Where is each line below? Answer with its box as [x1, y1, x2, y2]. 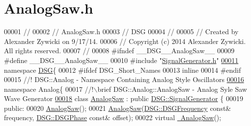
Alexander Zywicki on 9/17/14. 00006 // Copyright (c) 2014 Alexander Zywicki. [4, 36, 246, 46]
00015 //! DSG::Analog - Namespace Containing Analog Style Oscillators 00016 [4, 74, 244, 84]
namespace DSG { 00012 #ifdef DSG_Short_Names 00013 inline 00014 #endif [4, 64, 241, 75]
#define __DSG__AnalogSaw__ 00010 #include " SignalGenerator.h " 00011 [4, 55, 239, 65]
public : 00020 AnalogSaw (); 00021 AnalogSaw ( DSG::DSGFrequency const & [4, 103, 231, 113]
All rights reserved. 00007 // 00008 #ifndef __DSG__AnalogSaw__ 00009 [4, 45, 235, 56]
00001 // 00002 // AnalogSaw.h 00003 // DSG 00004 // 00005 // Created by [4, 26, 239, 37]
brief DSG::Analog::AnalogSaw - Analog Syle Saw [97, 84, 247, 94]
